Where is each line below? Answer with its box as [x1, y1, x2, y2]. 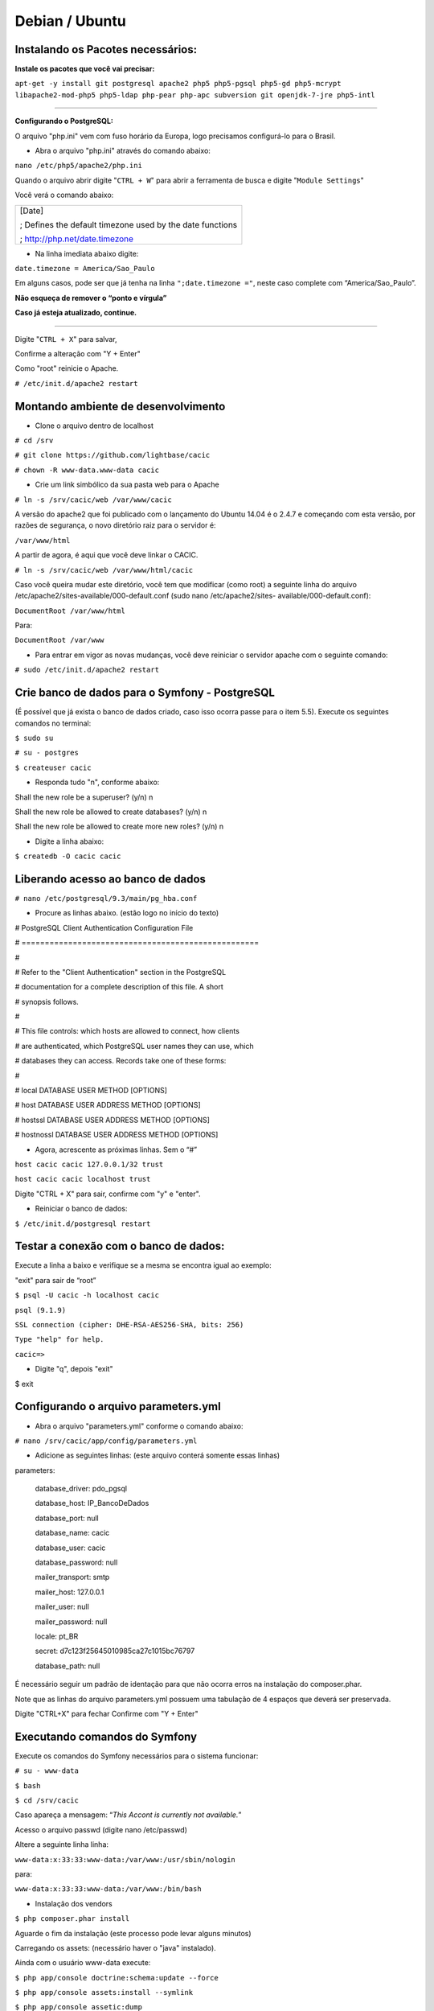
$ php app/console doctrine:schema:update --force [14, 1973, 219, 1982]
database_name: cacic [35, 1528, 110, 1538]
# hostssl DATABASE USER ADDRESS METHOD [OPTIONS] [14, 1115, 211, 1125]
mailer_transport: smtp [35, 1573, 110, 1582]
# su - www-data [14, 1766, 80, 1775]
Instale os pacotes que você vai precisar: [14, 64, 155, 74]
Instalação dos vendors [35, 1898, 113, 1908]
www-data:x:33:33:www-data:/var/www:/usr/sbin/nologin [14, 1855, 236, 1864]
